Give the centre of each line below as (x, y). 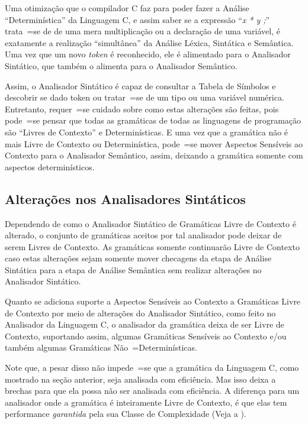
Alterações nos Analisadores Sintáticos (125, 198)
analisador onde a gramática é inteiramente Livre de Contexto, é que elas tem (146, 402)
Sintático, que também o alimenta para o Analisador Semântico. (121, 65)
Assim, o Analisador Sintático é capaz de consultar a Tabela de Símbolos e (140, 85)
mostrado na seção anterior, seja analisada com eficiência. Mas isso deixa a (140, 379)
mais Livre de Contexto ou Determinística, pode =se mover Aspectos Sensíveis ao (154, 143)
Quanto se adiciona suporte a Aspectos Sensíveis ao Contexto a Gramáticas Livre (153, 301)
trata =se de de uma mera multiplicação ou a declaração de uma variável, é (142, 31)
